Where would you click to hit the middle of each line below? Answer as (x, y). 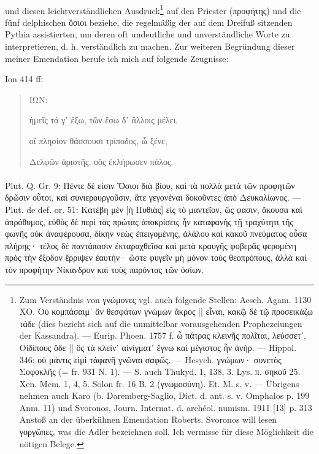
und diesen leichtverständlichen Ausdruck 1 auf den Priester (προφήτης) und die (153, 9)
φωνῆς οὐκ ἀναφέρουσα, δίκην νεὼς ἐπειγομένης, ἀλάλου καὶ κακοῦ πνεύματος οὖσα (156, 233)
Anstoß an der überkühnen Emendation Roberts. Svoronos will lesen (148, 419)
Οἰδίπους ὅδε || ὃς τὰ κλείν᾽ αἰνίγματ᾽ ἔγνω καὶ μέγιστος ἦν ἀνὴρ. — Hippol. (158, 347)
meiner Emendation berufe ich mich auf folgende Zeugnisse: (117, 58)
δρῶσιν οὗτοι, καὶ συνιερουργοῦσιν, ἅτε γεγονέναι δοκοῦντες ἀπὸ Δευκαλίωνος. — (153, 197)
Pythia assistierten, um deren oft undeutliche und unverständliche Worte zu (148, 34)
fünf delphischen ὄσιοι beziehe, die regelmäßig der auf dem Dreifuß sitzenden (149, 22)
